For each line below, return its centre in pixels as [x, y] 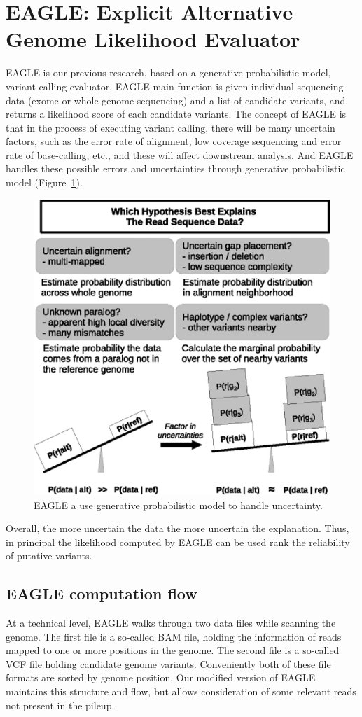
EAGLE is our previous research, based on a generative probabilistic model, [168, 72]
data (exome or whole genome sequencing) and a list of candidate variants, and [176, 100]
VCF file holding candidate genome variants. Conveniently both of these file [168, 663]
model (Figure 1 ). [44, 182]
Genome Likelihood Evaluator [153, 39]
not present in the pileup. [60, 705]
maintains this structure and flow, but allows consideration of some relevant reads [181, 691]
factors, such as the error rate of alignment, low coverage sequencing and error [174, 141]
